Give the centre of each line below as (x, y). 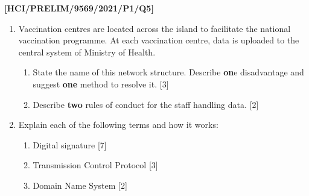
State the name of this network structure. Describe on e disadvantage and (168, 72)
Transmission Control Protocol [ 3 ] (95, 165)
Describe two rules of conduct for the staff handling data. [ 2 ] (146, 104)
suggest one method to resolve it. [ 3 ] (101, 84)
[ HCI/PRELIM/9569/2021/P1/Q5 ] (79, 8)
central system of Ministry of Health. (87, 52)
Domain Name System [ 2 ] (80, 185)
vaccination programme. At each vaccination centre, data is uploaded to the (159, 40)
